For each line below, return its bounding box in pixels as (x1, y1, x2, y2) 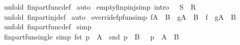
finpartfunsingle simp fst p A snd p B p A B (4, 31, 179, 41)
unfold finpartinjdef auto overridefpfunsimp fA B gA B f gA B (4, 11, 236, 22)
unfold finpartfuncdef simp (4, 21, 92, 32)
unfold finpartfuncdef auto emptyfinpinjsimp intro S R (4, 2, 196, 12)
